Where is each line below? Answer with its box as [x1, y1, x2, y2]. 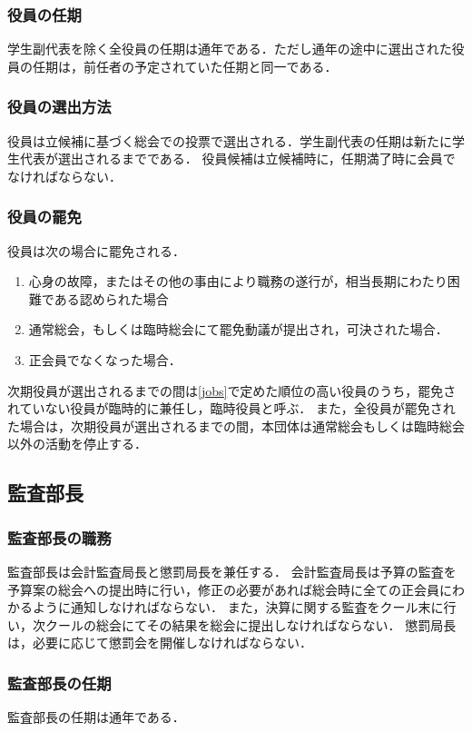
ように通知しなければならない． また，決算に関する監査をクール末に [32, 598, 444, 617]
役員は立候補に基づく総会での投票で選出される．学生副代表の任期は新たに [7, 131, 452, 150]
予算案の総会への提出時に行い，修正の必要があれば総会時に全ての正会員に [7, 579, 452, 598]
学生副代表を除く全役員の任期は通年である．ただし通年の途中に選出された [7, 39, 452, 58]
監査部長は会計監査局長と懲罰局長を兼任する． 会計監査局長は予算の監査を [7, 561, 457, 580]
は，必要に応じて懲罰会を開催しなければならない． [7, 633, 312, 652]
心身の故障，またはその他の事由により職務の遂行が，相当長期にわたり [28, 272, 447, 291]
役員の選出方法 [7, 95, 112, 118]
